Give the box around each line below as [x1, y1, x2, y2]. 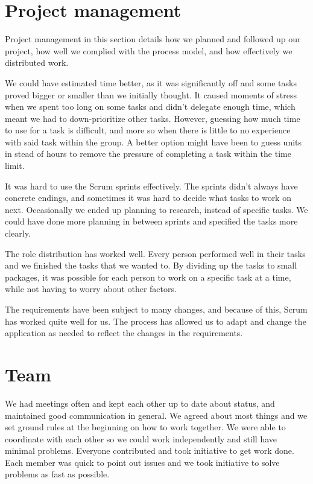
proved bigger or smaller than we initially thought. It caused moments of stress [5, 88, 297, 101]
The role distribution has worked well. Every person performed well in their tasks [5, 247, 306, 260]
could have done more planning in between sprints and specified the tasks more [5, 215, 298, 228]
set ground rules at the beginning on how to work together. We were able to [5, 421, 286, 433]
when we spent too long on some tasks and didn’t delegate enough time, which [5, 100, 296, 113]
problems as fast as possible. [5, 468, 110, 480]
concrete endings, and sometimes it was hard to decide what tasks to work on [5, 191, 291, 204]
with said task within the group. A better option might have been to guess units [5, 135, 302, 148]
